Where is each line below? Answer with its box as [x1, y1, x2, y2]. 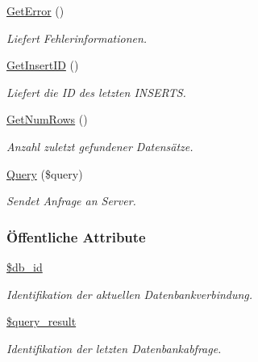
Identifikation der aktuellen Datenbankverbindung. [6, 285, 253, 302]
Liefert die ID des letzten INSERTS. [6, 83, 186, 100]
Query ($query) [6, 165, 83, 182]
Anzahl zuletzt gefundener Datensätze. [6, 137, 193, 154]
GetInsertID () [6, 57, 79, 74]
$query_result [6, 313, 77, 330]
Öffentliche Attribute [6, 226, 146, 246]
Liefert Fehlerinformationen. [6, 29, 148, 46]
